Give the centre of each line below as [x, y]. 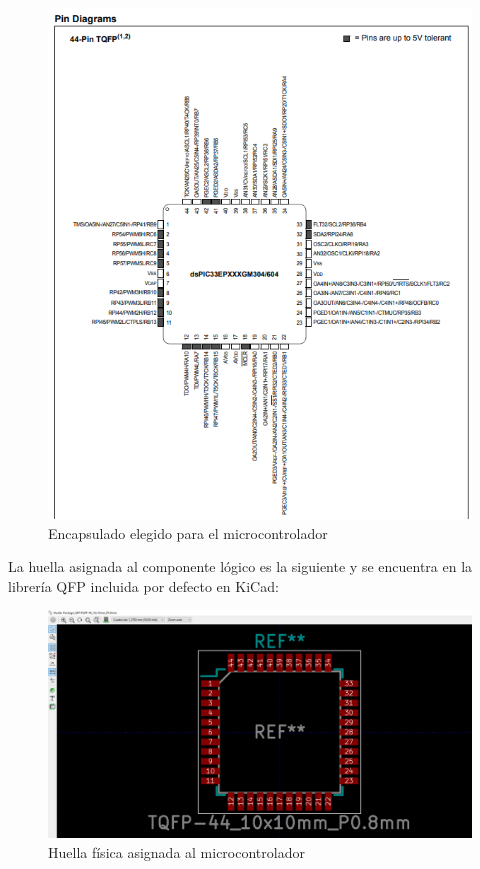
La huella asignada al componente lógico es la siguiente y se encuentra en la [240, 566]
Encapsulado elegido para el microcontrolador [188, 532]
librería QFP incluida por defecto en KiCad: [143, 585]
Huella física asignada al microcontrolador [176, 851]
